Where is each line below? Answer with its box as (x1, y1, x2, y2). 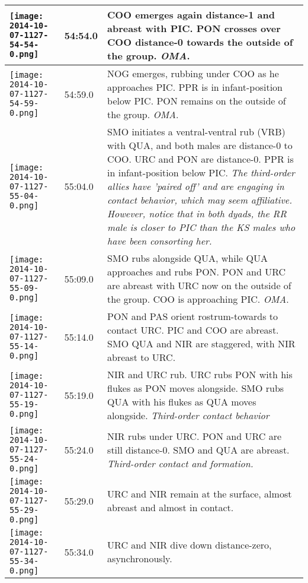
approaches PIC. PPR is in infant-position (107, 80, 283, 94)
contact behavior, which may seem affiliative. (107, 193, 293, 207)
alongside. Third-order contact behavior (107, 408, 269, 422)
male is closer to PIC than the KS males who (107, 220, 296, 234)
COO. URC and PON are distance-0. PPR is (107, 152, 294, 166)
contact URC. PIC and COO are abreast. (107, 323, 279, 337)
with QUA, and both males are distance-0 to (107, 138, 293, 152)
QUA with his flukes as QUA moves (107, 395, 256, 408)
